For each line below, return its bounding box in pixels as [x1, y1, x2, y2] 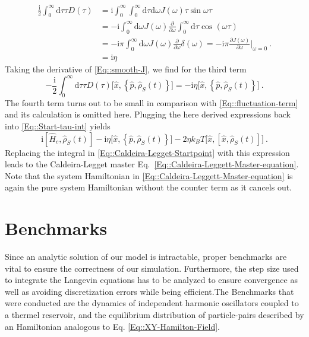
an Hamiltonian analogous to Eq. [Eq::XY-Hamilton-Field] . [5, 320, 220, 332]
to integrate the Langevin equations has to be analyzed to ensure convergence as [5, 274, 298, 286]
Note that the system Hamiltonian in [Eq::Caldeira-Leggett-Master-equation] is [5, 169, 293, 182]
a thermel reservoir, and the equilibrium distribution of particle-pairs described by [5, 309, 304, 321]
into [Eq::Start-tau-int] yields [5, 120, 111, 132]
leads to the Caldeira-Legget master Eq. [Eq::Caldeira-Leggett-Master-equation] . [5, 158, 299, 170]
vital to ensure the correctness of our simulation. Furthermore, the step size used [5, 262, 299, 274]
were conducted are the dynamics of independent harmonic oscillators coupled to [5, 297, 299, 309]
